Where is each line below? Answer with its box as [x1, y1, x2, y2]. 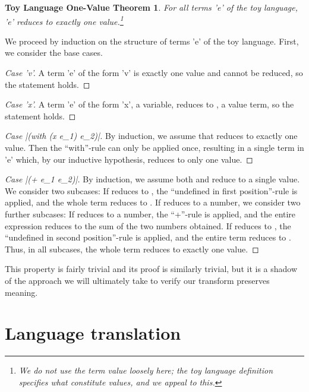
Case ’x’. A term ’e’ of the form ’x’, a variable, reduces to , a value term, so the [5, 98, 294, 110]
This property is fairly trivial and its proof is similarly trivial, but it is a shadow [5, 263, 298, 275]
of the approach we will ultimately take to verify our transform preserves [5, 274, 270, 286]
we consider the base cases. [5, 46, 103, 59]
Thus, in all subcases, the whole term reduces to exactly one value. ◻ [5, 242, 259, 255]
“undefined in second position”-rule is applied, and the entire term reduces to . [5, 231, 291, 244]
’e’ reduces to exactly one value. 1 [5, 13, 124, 27]
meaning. [5, 286, 38, 298]
